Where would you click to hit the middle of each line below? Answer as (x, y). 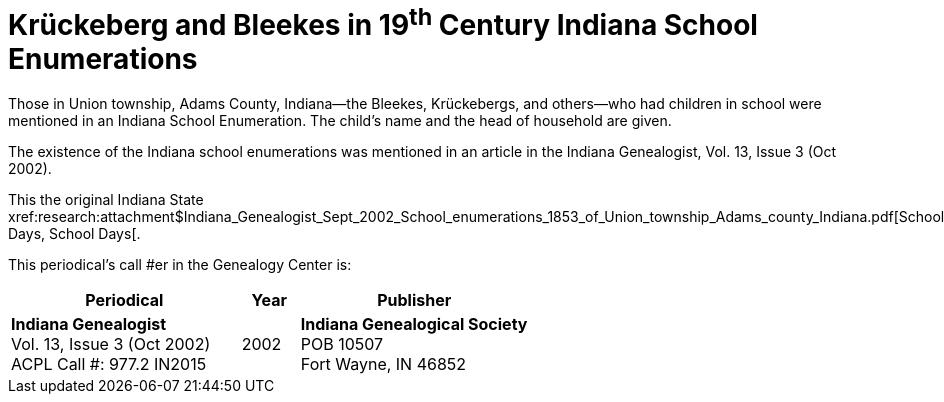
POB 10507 (342, 344)
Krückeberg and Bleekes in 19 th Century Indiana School (383, 22)
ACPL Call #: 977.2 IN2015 (109, 364)
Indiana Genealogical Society (414, 324)
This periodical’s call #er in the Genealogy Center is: (180, 265)
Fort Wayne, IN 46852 (383, 364)
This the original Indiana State (106, 200)
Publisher (414, 300)
